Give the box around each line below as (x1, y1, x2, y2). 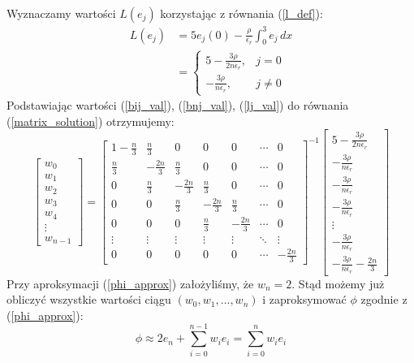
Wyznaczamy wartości (6, 5, 116, 21)
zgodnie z (360, 291, 408, 308)
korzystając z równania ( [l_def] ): (160, 5, 323, 21)
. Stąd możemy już (291, 274, 385, 292)
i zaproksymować (262, 291, 347, 308)
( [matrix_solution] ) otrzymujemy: (6, 112, 175, 129)
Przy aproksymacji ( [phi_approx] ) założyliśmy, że (6, 274, 254, 292)
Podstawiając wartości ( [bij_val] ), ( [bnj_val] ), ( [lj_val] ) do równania (6, 97, 349, 114)
